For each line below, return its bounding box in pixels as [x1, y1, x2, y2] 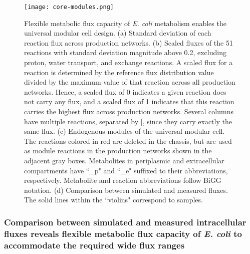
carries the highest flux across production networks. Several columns [24, 106, 233, 116]
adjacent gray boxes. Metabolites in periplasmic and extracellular [24, 155, 224, 165]
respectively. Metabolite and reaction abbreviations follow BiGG [24, 175, 221, 185]
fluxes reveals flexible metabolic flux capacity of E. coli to [4, 227, 242, 239]
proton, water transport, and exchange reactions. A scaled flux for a [24, 57, 233, 68]
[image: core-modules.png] [24, 4, 114, 11]
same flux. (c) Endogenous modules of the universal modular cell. [24, 126, 225, 136]
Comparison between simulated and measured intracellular [4, 215, 246, 228]
